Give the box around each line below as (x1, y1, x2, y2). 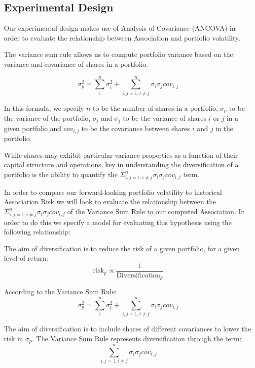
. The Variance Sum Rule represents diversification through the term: (32, 333, 242, 343)
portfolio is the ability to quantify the (4, 169, 118, 179)
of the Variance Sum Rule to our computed (67, 206, 198, 216)
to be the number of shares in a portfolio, (93, 102, 218, 113)
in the (215, 123, 233, 133)
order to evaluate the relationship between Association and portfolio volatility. (4, 32, 241, 43)
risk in (4, 333, 23, 343)
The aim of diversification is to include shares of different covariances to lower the (4, 323, 251, 334)
